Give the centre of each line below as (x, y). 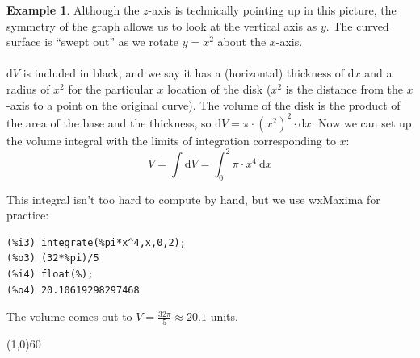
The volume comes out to (69, 316)
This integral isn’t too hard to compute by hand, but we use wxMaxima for (193, 199)
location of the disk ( (219, 88)
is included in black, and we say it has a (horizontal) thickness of (184, 73)
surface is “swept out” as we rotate (93, 42)
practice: (28, 215)
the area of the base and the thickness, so (109, 122)
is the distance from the (344, 88)
